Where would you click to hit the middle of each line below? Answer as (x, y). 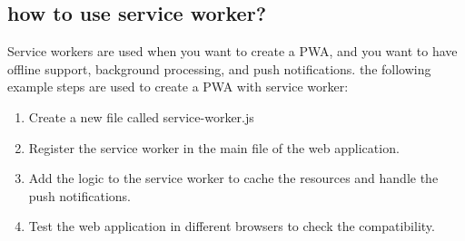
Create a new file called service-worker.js (141, 116)
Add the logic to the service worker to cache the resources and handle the (233, 178)
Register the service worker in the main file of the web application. (214, 147)
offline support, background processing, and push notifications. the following (219, 68)
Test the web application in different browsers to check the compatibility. (232, 226)
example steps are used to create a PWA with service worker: (178, 87)
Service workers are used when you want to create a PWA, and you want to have (232, 51)
